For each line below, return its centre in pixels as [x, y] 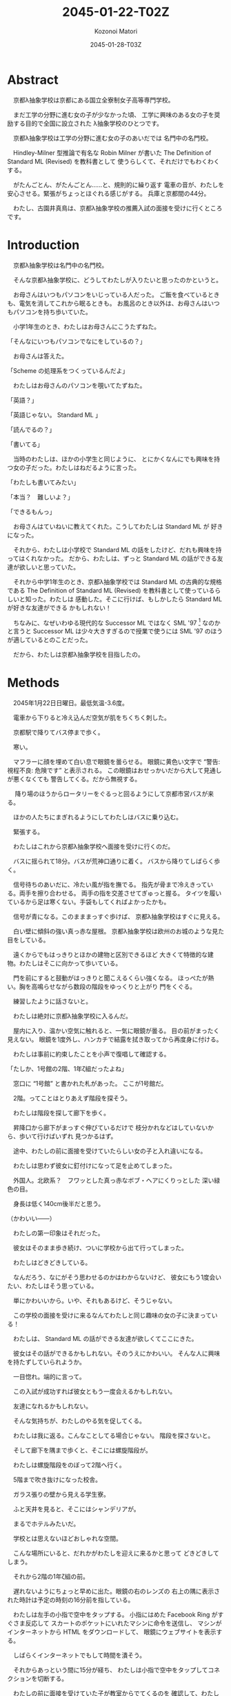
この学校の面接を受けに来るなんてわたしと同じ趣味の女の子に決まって [112, 1315]
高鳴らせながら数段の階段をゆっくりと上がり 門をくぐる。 [113, 987]
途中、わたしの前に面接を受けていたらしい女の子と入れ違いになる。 [110, 1151]
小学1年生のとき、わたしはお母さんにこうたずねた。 [87, 327]
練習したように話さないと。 [52, 1001]
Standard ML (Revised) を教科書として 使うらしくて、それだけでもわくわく [113, 161]
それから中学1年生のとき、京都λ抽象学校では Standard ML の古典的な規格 [117, 581]
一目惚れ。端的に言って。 [49, 1377]
